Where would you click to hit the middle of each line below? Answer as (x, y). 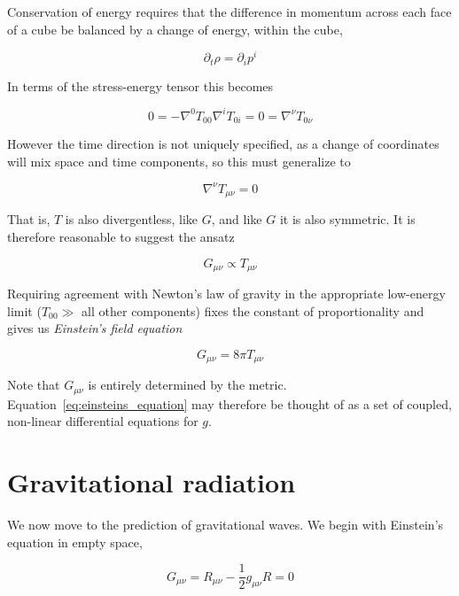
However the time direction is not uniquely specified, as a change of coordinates (223, 144)
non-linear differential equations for (103, 421)
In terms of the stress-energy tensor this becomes (140, 85)
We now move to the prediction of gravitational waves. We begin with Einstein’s (226, 525)
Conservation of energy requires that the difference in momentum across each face (229, 12)
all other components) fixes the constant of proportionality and (253, 310)
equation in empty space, (75, 542)
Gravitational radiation (152, 482)
